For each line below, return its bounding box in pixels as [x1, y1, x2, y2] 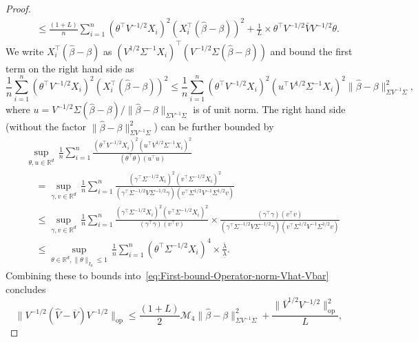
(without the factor [6, 119, 87, 134]
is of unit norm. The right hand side [193, 102, 346, 117]
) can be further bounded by [154, 119, 274, 134]
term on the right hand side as [6, 61, 134, 75]
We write [6, 43, 44, 58]
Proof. [6, 1, 31, 15]
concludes [6, 282, 46, 296]
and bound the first [270, 43, 353, 58]
